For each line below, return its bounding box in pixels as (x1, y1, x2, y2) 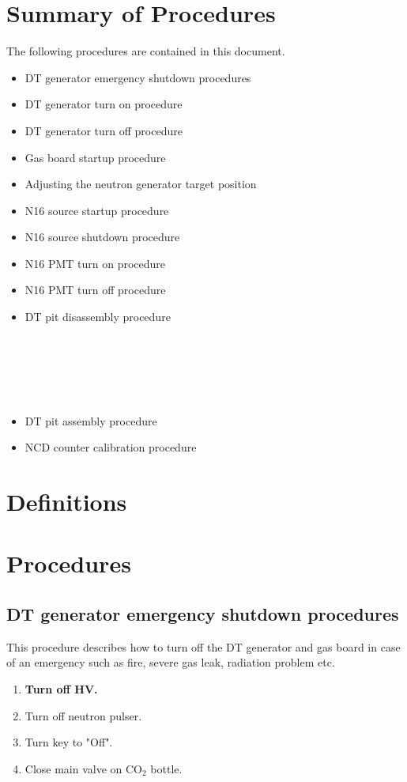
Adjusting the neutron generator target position (24, 176, 257, 192)
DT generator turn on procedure (24, 96, 183, 112)
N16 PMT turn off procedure (24, 281, 166, 298)
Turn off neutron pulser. (24, 707, 142, 723)
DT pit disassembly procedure (24, 308, 171, 325)
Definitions (6, 485, 127, 517)
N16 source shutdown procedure (24, 229, 180, 245)
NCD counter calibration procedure (24, 439, 197, 455)
